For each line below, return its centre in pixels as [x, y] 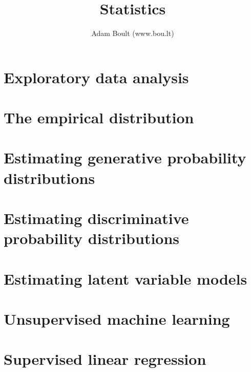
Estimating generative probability [125, 157]
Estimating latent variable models [126, 278]
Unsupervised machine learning [117, 318]
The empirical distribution [99, 117]
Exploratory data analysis [96, 77]
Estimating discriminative [96, 218]
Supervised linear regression [105, 359]
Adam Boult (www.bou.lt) [133, 33]
